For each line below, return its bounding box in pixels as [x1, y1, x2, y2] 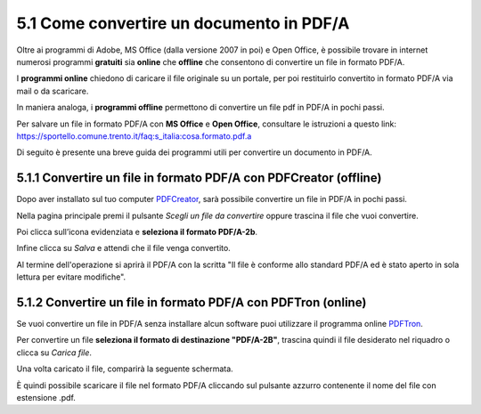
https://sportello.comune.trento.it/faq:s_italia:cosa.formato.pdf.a [16, 130, 252, 142]
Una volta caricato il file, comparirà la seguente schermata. [16, 363, 233, 374]
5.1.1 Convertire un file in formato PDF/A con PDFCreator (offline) [16, 170, 382, 186]
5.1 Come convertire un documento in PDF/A [16, 13, 350, 33]
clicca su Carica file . [16, 347, 93, 358]
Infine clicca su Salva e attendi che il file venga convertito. [16, 243, 231, 254]
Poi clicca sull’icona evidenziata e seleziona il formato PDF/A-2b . [16, 226, 258, 237]
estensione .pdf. [16, 393, 76, 402]
